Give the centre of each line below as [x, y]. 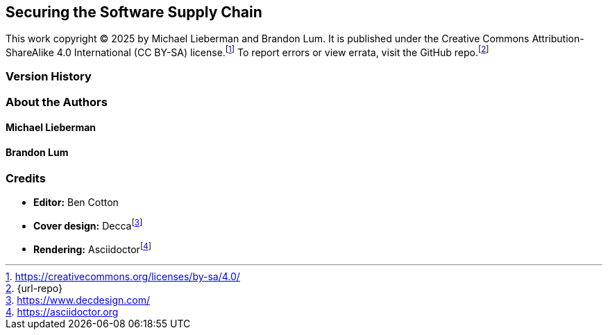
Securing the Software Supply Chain [134, 12]
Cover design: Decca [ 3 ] [88, 225]
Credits [26, 178]
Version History [49, 77]
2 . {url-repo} [34, 289]
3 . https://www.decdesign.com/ [78, 300]
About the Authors [57, 102]
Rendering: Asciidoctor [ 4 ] [92, 248]
